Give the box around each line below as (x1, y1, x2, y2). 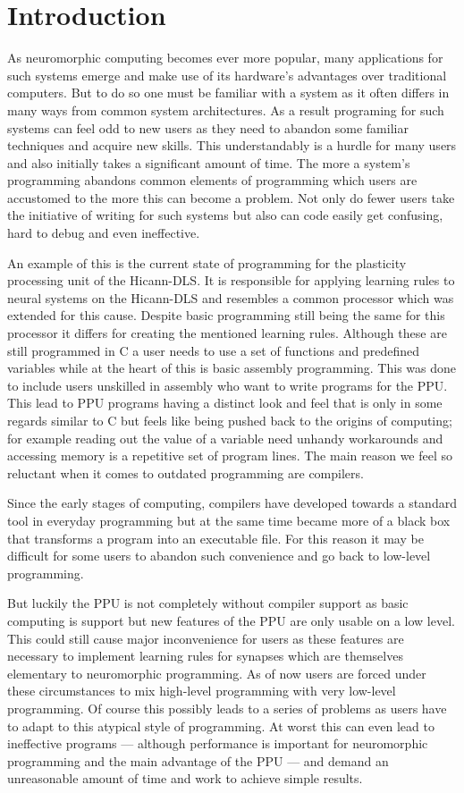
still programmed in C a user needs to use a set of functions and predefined (7, 341, 420, 359)
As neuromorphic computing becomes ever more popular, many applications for (7, 48, 443, 67)
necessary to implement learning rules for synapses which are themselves (7, 646, 403, 665)
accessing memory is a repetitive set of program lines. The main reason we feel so (7, 446, 453, 465)
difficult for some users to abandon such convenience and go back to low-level (7, 546, 431, 565)
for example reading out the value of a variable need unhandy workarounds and (7, 428, 443, 447)
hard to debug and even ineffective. (7, 224, 200, 242)
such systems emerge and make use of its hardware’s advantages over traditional (7, 65, 447, 84)
